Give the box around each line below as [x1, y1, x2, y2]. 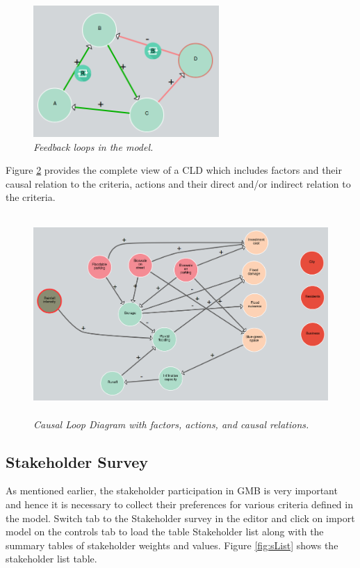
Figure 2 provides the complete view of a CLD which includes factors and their [6, 163, 342, 177]
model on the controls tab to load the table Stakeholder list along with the [6, 524, 324, 539]
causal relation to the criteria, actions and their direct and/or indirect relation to [6, 176, 351, 190]
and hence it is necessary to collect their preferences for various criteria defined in [6, 496, 353, 511]
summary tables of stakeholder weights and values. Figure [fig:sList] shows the [6, 537, 338, 552]
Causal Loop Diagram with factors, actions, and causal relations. [33, 416, 309, 431]
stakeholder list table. [6, 551, 97, 566]
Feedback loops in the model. [33, 139, 154, 154]
